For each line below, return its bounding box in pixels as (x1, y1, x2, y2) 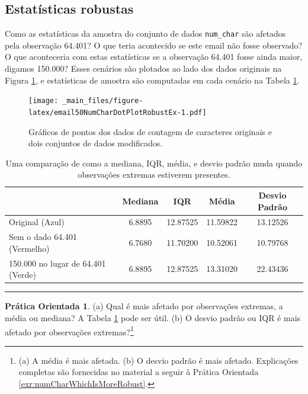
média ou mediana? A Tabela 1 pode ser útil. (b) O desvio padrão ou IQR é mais (5, 311, 301, 323)
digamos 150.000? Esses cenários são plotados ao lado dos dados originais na (5, 62, 282, 75)
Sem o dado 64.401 (9, 230, 78, 243)
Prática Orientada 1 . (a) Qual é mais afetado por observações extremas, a (5, 300, 283, 312)
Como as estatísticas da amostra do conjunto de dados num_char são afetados (5, 27, 286, 40)
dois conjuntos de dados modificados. (28, 137, 163, 149)
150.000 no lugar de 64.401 (9, 257, 106, 269)
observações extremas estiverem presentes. (78, 168, 230, 181)
